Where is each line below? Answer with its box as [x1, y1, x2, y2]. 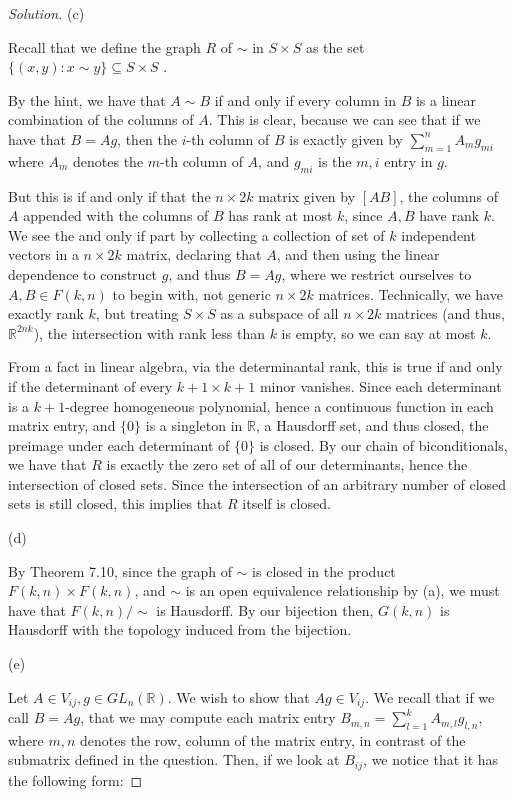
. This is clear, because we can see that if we [208, 109, 481, 130]
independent [401, 224, 476, 245]
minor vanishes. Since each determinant [259, 375, 502, 396]
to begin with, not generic [112, 283, 271, 304]
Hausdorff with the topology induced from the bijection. [8, 619, 352, 640]
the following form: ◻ [8, 769, 143, 790]
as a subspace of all [220, 303, 339, 324]
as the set [305, 36, 365, 57]
